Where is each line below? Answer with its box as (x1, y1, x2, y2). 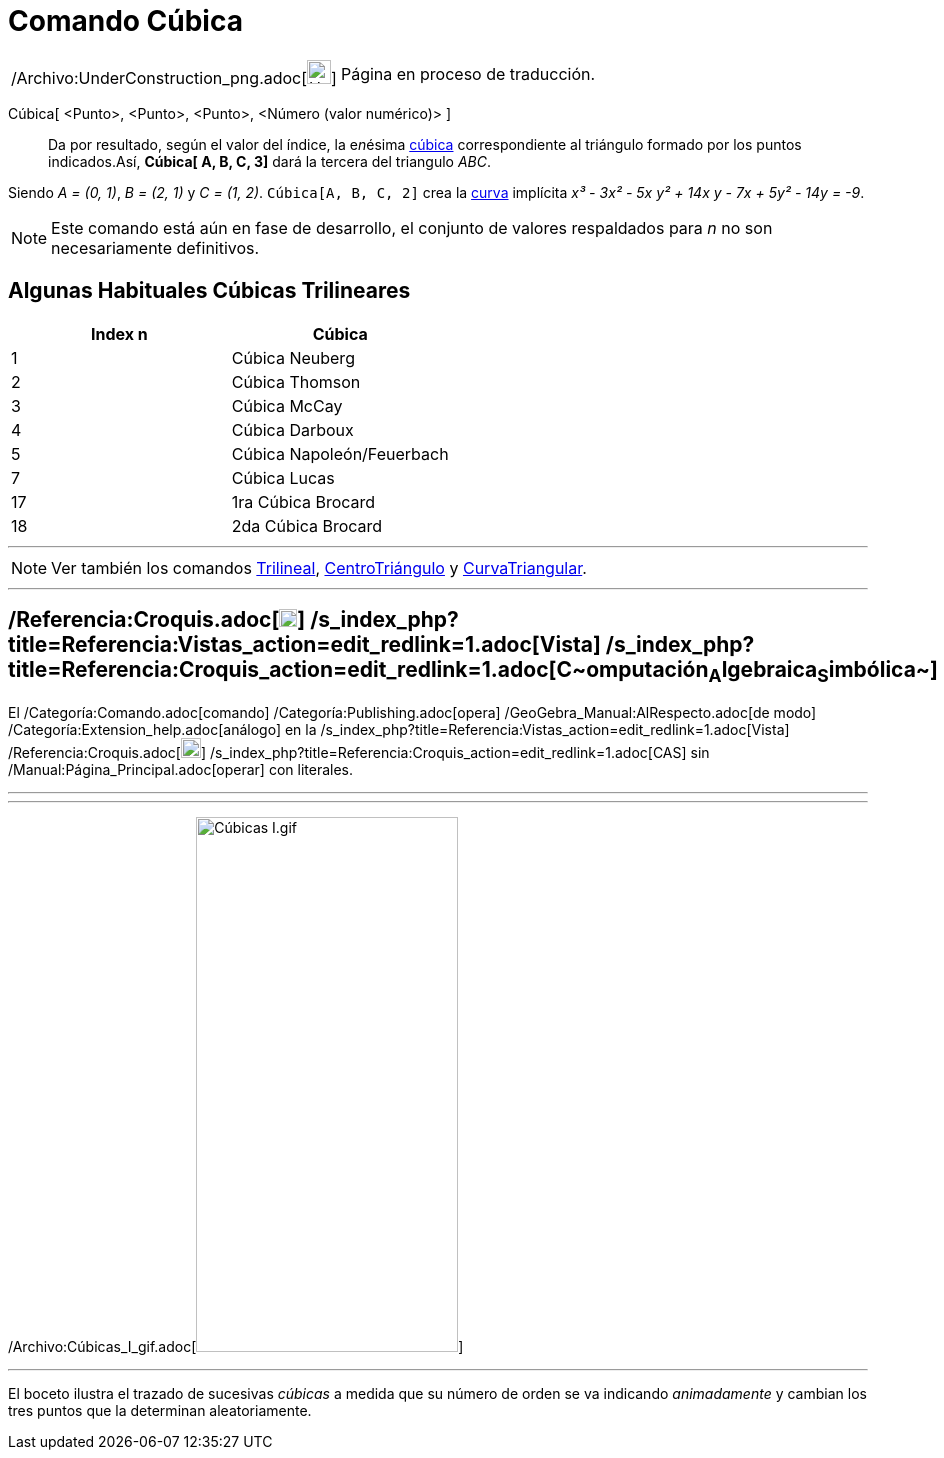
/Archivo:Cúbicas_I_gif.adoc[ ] (8, 1337, 464, 1355)
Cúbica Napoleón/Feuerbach (231, 443, 449, 464)
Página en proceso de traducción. (340, 63, 596, 84)
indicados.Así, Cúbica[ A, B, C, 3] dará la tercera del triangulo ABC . (48, 152, 492, 170)
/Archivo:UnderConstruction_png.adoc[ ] (11, 67, 337, 88)
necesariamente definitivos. (51, 237, 260, 258)
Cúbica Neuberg (231, 347, 355, 368)
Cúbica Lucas (231, 467, 335, 488)
